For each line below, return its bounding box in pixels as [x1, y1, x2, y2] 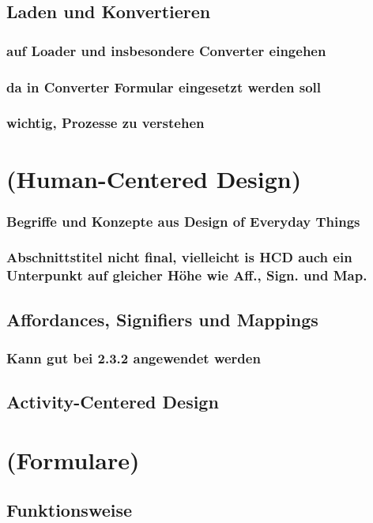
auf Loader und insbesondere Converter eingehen [6, 40, 326, 60]
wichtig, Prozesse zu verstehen [6, 113, 205, 133]
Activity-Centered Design [6, 389, 219, 414]
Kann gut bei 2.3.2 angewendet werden [6, 348, 261, 367]
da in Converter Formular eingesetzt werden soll [6, 77, 322, 96]
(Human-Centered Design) [6, 162, 302, 194]
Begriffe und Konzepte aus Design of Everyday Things [6, 211, 360, 231]
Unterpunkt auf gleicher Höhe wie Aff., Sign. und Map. [6, 265, 367, 285]
